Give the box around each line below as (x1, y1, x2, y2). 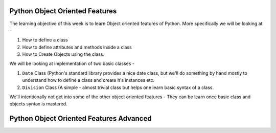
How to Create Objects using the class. (22, 51, 105, 57)
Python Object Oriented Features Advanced (9, 114, 152, 123)
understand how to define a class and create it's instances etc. (22, 77, 155, 83)
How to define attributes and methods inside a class (22, 44, 132, 50)
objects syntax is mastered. (9, 101, 67, 107)
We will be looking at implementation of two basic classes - (9, 60, 135, 66)
